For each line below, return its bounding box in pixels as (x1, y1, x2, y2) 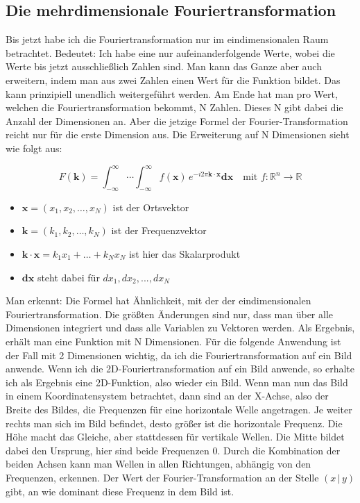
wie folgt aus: (6, 140, 62, 155)
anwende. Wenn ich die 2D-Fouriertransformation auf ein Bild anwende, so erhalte (6, 361, 355, 376)
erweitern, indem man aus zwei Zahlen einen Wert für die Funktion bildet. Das (6, 72, 341, 87)
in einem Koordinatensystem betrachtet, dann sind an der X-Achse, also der (6, 388, 329, 403)
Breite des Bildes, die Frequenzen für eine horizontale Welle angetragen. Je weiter (6, 402, 352, 416)
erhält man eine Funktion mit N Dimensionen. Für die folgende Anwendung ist (6, 334, 341, 348)
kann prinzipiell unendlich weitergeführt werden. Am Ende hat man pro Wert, (6, 86, 338, 101)
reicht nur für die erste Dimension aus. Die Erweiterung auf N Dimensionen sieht (6, 127, 350, 142)
